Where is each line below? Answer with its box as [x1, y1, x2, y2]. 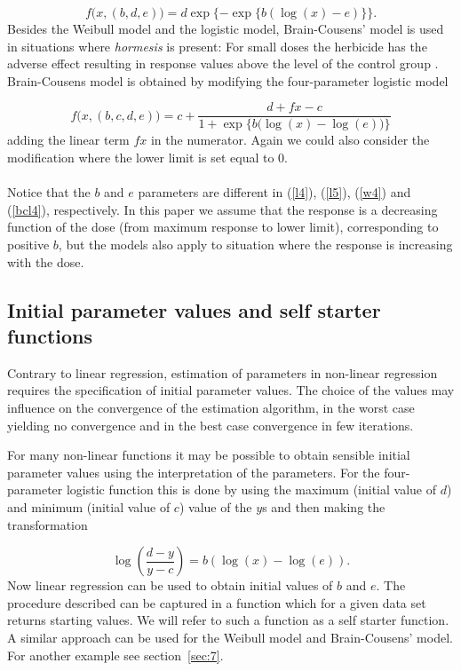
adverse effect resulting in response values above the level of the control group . [7, 54, 439, 73]
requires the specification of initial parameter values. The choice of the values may [7, 381, 455, 399]
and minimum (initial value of [7, 497, 171, 516]
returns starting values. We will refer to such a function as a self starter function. [7, 611, 449, 629]
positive [7, 235, 50, 253]
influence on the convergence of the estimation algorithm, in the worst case [7, 398, 415, 416]
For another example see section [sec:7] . [7, 645, 224, 664]
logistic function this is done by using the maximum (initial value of [66, 480, 437, 499]
